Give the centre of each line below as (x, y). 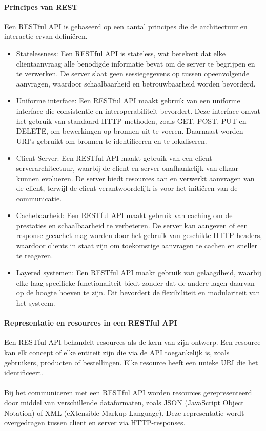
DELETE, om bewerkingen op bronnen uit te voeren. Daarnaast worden (130, 131)
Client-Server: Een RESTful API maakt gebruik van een (105, 158)
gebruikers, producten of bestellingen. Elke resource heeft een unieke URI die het (131, 362)
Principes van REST (41, 6)
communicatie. (39, 198)
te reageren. (35, 255)
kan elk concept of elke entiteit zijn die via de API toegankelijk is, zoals (117, 352)
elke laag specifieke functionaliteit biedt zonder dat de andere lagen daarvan (135, 282)
